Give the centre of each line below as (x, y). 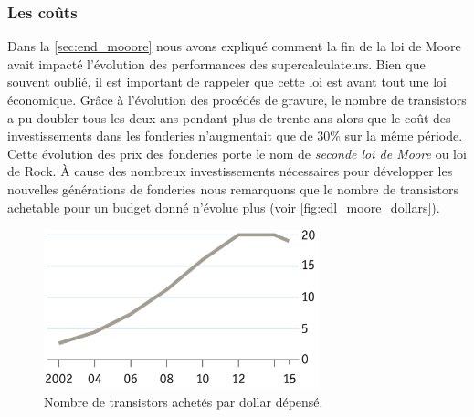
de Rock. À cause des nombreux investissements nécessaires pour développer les (230, 171)
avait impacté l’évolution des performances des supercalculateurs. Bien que (216, 63)
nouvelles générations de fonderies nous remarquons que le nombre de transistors (233, 188)
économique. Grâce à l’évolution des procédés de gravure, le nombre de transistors (237, 99)
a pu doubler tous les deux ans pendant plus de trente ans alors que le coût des (229, 117)
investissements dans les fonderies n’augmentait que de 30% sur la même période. (235, 136)
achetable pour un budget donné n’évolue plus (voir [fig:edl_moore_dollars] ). (224, 207)
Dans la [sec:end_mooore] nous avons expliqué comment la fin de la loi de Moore (234, 46)
